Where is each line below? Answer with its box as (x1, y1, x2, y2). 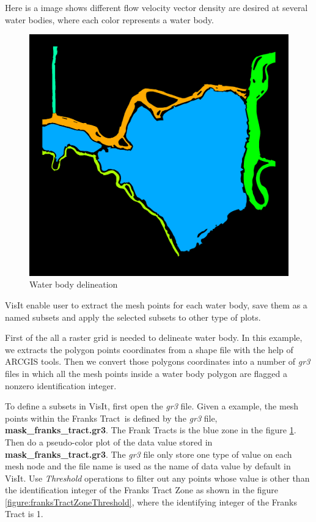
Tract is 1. (5, 507, 43, 520)
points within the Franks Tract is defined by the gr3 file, (5, 411, 218, 424)
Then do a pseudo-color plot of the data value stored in (5, 435, 213, 448)
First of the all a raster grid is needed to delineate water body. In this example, (5, 331, 303, 344)
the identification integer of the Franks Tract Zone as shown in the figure (5, 483, 279, 496)
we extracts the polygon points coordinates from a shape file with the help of (5, 343, 293, 356)
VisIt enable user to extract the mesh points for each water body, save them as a (5, 298, 307, 311)
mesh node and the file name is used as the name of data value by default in (5, 460, 291, 472)
